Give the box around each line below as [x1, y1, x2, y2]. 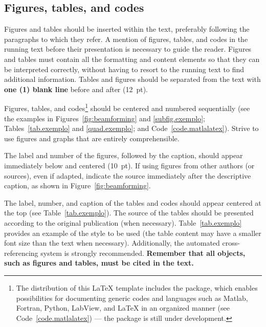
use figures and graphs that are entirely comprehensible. [4, 133, 180, 143]
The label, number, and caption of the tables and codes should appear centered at [4, 197, 261, 208]
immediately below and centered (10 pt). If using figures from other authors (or [4, 160, 255, 170]
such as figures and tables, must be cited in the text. [4, 257, 194, 268]
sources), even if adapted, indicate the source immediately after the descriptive [4, 170, 251, 181]
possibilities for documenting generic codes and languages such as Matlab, [16, 292, 248, 303]
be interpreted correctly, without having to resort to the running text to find [4, 63, 245, 74]
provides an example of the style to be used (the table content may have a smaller [4, 227, 261, 238]
